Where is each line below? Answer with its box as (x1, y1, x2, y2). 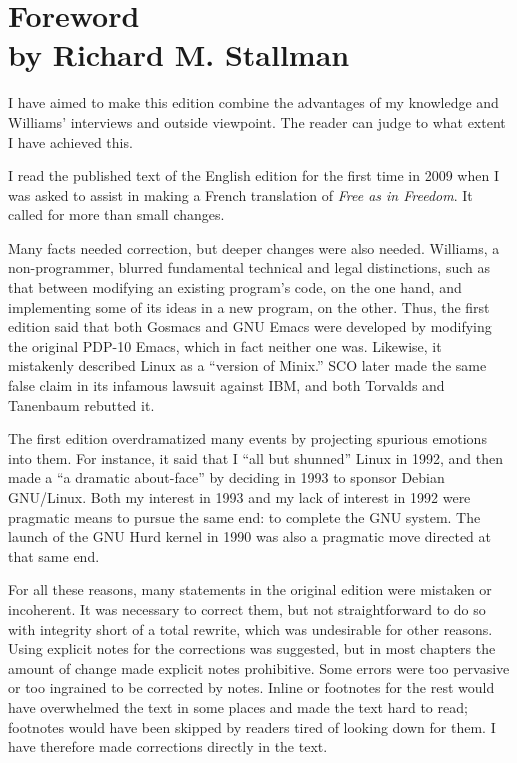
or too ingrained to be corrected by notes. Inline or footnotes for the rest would (8, 677, 495, 698)
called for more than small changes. (8, 204, 225, 225)
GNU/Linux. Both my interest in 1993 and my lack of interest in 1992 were (8, 487, 471, 507)
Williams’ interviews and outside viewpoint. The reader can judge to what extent (8, 111, 506, 132)
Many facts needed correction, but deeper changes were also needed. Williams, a (8, 237, 500, 258)
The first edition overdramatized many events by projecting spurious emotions (8, 428, 487, 449)
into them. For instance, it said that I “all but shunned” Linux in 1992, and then (8, 447, 503, 468)
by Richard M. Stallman (8, 34, 350, 75)
